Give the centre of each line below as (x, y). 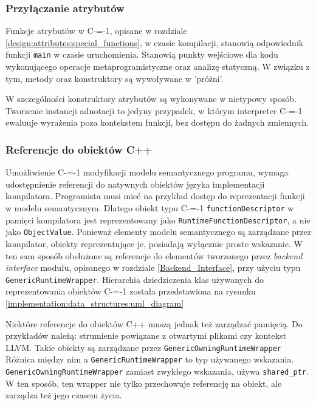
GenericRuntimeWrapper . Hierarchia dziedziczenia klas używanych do (135, 279)
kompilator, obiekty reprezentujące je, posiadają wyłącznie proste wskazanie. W (154, 243)
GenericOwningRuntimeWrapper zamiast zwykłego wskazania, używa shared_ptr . (157, 371)
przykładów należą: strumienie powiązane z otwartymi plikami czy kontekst (146, 335)
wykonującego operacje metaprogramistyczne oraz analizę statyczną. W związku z (158, 66)
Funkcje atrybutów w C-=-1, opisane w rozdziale (96, 31)
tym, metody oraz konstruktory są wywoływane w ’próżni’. (115, 78)
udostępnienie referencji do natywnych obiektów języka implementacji (135, 184)
